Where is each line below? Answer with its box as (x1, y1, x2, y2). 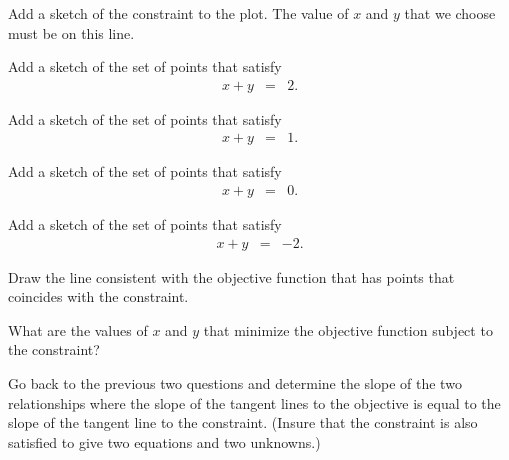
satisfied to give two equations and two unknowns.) (8, 431, 321, 452)
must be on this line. (8, 22, 135, 43)
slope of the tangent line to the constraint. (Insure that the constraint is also (8, 412, 478, 433)
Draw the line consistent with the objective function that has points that (8, 266, 455, 287)
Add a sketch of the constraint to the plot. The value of (8, 3, 349, 23)
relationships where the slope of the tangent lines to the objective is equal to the (8, 392, 501, 413)
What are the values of (8, 319, 148, 340)
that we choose (404, 3, 496, 23)
